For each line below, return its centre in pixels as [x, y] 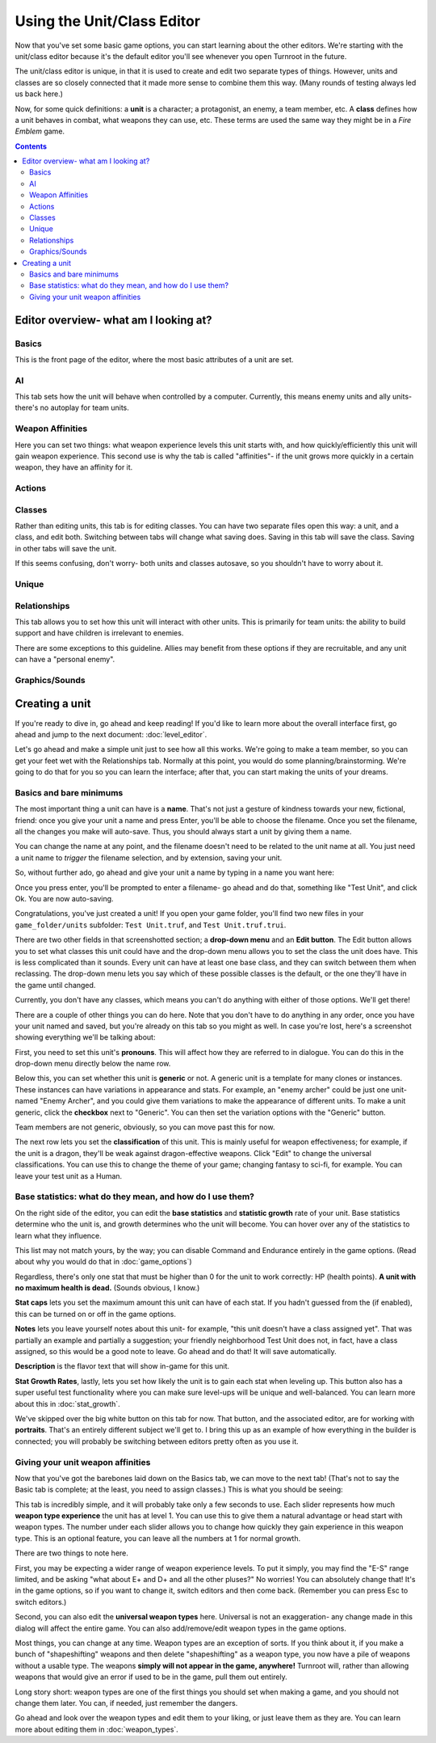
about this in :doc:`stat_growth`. [67, 1403]
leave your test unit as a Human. [69, 1175]
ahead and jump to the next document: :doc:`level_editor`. [111, 734]
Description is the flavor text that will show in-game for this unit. [122, 1366]
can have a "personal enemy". [65, 660]
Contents [31, 146]
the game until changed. [55, 985]
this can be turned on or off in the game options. [96, 1314]
